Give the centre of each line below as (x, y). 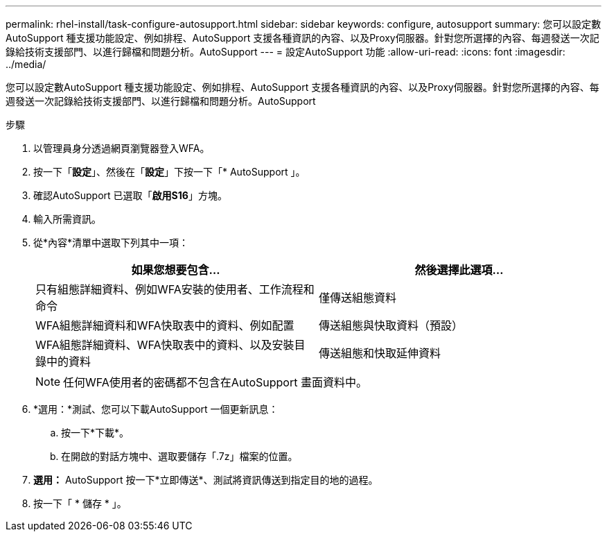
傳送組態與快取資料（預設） (391, 325)
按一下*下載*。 (95, 433)
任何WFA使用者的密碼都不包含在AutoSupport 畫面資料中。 (215, 382)
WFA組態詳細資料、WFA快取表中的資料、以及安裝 (165, 345)
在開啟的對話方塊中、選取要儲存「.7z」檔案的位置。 (179, 456)
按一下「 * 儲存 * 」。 (80, 503)
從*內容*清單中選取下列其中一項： (111, 242)
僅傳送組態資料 (358, 298)
